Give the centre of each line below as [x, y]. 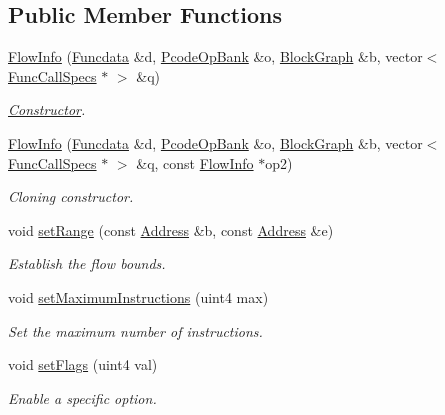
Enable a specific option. [82, 397]
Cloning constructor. [71, 196]
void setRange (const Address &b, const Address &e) [171, 229]
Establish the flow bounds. [87, 263]
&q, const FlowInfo [195, 162]
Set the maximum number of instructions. [135, 330]
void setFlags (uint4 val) [83, 364]
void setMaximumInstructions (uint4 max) [138, 296]
